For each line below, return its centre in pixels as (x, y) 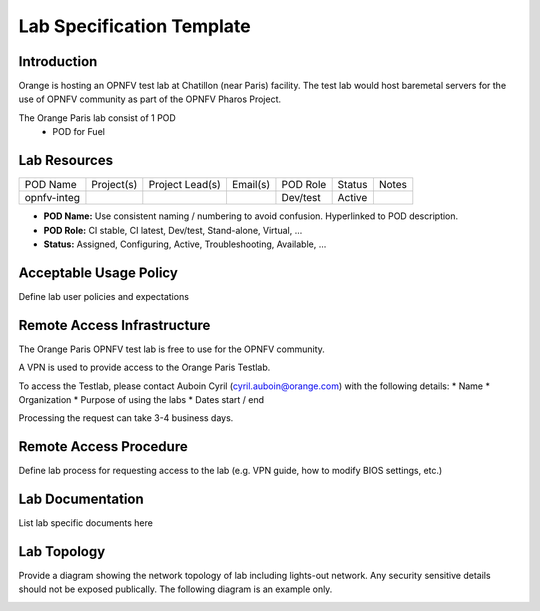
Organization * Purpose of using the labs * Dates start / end (141, 399)
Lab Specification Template (135, 26)
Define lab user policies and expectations (104, 296)
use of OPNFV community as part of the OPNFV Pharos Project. (150, 99)
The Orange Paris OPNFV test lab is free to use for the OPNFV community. (171, 349)
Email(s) (250, 185)
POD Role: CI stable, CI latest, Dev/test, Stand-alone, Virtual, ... (173, 230)
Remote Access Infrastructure (114, 325)
